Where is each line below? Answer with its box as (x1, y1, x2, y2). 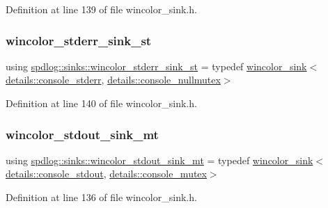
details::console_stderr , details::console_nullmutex (6, 72, 221, 87)
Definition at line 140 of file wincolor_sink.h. (6, 96, 197, 110)
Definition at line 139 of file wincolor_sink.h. (6, 2, 197, 16)
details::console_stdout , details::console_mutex (6, 166, 207, 181)
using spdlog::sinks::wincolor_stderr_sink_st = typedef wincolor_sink (6, 58, 307, 73)
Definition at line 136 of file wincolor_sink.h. (6, 190, 197, 204)
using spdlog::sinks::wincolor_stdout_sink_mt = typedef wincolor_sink (6, 152, 313, 167)
